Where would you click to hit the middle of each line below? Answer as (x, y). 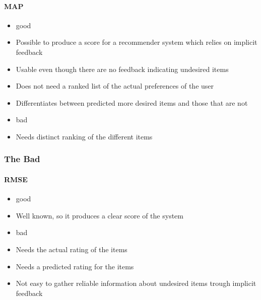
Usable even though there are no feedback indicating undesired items (122, 69)
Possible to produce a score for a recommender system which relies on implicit (137, 42)
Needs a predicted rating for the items (75, 266)
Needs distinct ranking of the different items (84, 136)
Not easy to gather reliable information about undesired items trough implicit (136, 283)
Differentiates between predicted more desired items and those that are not (132, 102)
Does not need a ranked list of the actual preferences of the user (115, 86)
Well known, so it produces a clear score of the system (100, 215)
